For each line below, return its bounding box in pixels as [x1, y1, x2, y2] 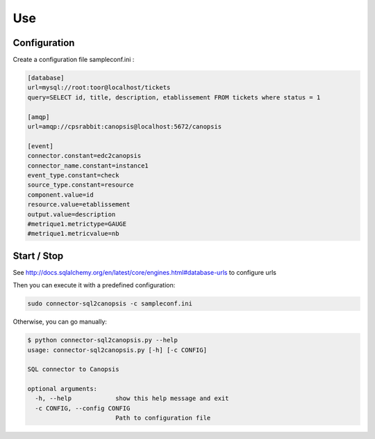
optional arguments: [27, 385, 97, 393]
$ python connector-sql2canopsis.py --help [27, 336, 178, 344]
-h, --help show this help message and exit [35, 394, 229, 403]
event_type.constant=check [27, 171, 119, 179]
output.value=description [27, 210, 116, 218]
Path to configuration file [115, 414, 211, 422]
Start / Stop [12, 250, 64, 262]
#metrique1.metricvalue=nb [27, 230, 119, 238]
